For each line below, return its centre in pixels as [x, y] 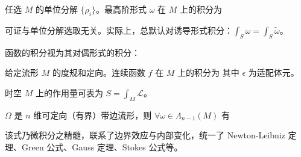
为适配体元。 [274, 72]
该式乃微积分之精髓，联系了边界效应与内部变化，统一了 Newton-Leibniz [145, 135]
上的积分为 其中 [208, 72]
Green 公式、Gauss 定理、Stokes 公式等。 [102, 146]
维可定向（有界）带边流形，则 [93, 115]
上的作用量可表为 [69, 92]
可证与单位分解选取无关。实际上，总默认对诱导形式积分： [119, 30]
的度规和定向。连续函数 [99, 72]
